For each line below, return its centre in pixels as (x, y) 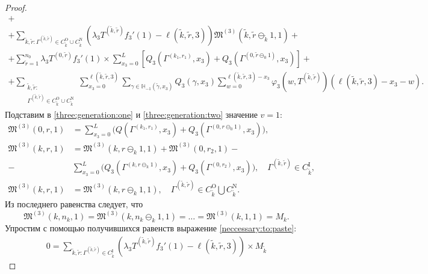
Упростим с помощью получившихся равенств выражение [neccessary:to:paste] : (151, 228)
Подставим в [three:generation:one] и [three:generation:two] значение (131, 114)
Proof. (16, 7)
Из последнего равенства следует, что (74, 204)
